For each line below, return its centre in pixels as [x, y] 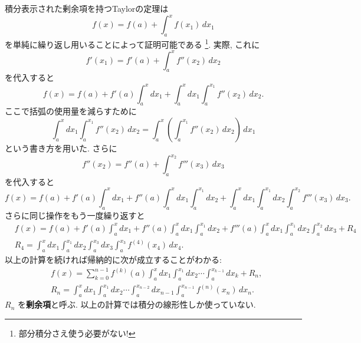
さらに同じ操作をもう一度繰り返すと [75, 215]
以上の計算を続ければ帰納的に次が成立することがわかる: [113, 259]
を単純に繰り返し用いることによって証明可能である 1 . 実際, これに [132, 43]
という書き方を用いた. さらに [61, 148]
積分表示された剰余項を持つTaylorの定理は [87, 8]
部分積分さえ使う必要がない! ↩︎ [77, 333]
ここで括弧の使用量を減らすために [71, 111]
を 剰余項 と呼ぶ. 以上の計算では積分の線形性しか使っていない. [137, 304]
